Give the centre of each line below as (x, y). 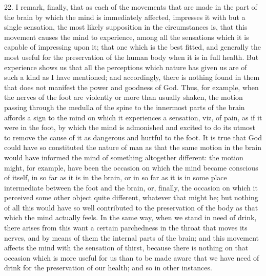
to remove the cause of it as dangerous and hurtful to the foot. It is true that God (133, 137)
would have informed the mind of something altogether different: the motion (124, 157)
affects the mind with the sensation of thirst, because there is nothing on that (126, 248)
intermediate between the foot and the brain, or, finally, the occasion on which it (131, 187)
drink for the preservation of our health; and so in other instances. (108, 268)
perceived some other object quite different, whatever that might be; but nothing (131, 197)
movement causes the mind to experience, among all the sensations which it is (127, 37)
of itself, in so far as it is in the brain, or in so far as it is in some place (116, 177)
